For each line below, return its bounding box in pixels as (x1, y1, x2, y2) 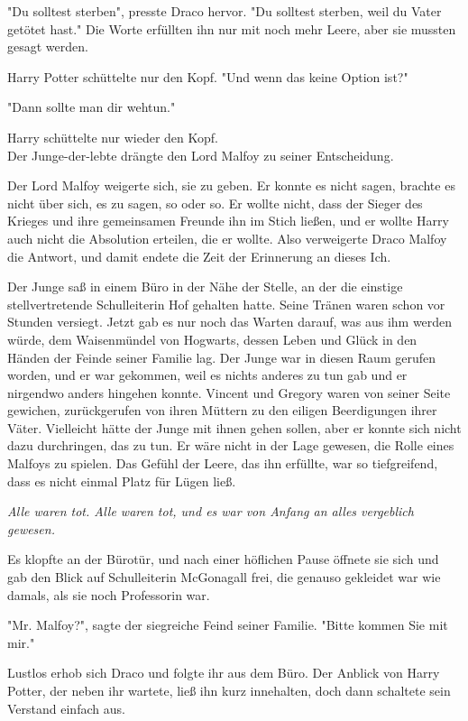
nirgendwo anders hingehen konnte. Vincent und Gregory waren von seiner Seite (7, 383, 451, 402)
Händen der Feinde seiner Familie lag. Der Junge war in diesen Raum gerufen (7, 347, 436, 366)
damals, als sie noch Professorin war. (7, 585, 210, 604)
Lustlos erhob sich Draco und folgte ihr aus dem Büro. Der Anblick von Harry (7, 663, 440, 682)
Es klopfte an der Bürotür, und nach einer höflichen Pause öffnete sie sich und (7, 550, 439, 568)
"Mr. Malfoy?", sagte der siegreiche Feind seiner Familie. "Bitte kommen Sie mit (7, 615, 448, 634)
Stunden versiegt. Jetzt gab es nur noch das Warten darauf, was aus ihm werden (7, 312, 453, 331)
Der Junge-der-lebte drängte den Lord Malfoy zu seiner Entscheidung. (7, 145, 394, 164)
